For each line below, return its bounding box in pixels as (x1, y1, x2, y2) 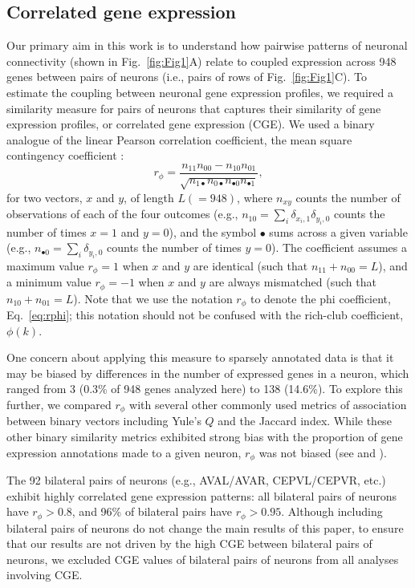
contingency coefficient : (6, 147, 124, 164)
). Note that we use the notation (73, 290, 233, 306)
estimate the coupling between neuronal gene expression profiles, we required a (6, 83, 393, 100)
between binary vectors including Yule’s (6, 412, 201, 429)
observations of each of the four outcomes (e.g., (6, 205, 238, 222)
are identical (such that (193, 257, 308, 274)
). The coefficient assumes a (271, 239, 407, 256)
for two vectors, (6, 189, 83, 205)
